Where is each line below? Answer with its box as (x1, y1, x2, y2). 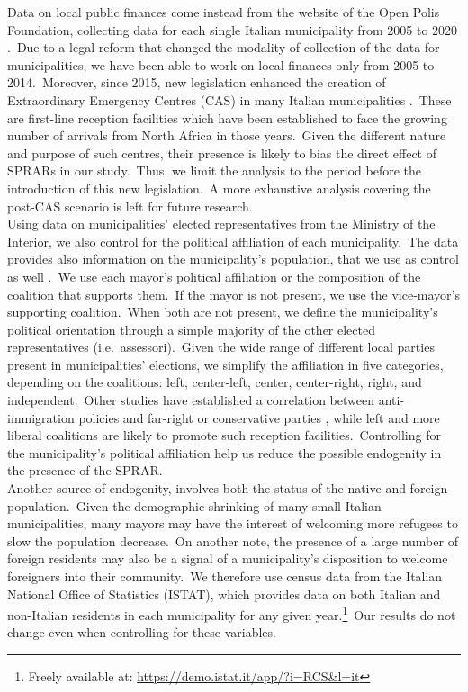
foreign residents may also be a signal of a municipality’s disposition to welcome (7, 549, 448, 568)
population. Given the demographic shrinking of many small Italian (7, 496, 382, 515)
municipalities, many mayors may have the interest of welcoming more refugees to (7, 514, 458, 533)
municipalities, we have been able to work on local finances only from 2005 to (7, 55, 435, 74)
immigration (7, 408, 75, 427)
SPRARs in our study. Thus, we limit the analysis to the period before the (7, 161, 421, 180)
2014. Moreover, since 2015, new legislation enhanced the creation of (7, 73, 386, 92)
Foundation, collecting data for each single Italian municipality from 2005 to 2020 (7, 20, 458, 39)
